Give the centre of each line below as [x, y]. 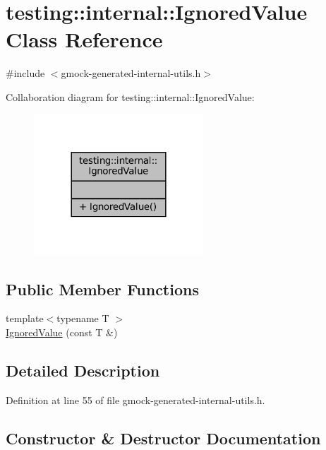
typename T [83, 318]
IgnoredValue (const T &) [62, 332]
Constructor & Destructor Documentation [163, 438]
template [25, 318]
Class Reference [84, 39]
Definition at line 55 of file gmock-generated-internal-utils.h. [135, 399]
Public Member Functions [102, 289]
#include [25, 73]
